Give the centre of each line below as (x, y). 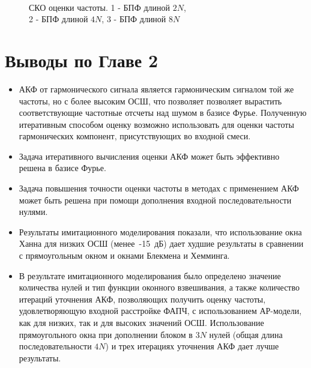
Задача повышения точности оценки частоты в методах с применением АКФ (159, 188)
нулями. (33, 212)
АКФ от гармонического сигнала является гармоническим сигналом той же (156, 89)
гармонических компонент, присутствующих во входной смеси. (135, 136)
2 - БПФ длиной (59, 19)
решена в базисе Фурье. (62, 168)
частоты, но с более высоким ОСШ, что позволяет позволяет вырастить (150, 101)
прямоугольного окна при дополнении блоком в (106, 334)
